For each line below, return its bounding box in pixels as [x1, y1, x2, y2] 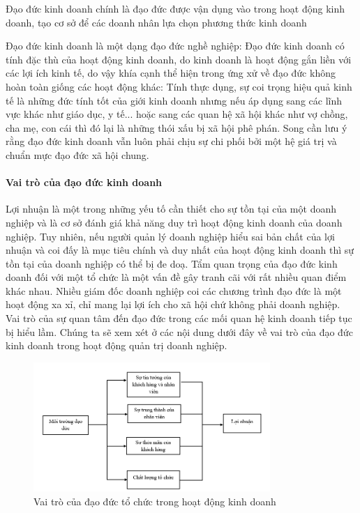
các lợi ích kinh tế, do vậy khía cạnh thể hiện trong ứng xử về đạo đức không [6, 66, 336, 80]
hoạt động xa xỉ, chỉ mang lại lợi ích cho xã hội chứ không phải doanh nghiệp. [6, 297, 340, 312]
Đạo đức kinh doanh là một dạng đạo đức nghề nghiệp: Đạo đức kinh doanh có [6, 38, 345, 53]
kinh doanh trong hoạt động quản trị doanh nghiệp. [6, 338, 227, 353]
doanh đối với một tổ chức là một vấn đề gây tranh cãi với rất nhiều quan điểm [6, 270, 347, 284]
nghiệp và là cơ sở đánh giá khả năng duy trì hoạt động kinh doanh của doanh [6, 215, 343, 229]
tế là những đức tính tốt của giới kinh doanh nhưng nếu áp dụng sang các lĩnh [6, 93, 342, 107]
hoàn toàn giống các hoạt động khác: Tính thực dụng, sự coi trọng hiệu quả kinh [6, 79, 352, 93]
